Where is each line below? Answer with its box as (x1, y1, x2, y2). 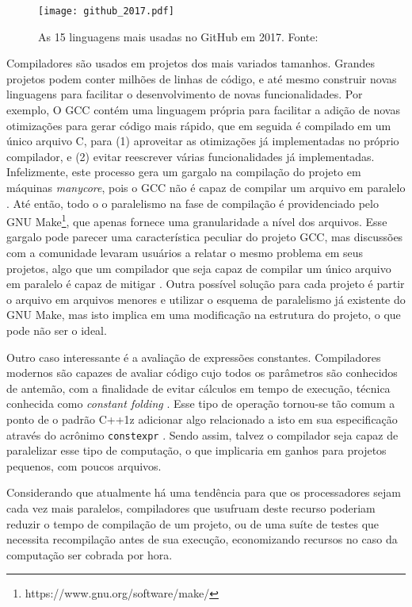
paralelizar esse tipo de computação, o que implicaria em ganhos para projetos (6, 442, 387, 459)
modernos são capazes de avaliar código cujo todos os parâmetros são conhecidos (6, 364, 398, 381)
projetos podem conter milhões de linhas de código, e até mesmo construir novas (6, 70, 397, 86)
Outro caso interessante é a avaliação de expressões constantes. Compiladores (6, 348, 381, 365)
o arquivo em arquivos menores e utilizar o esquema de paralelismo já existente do (6, 290, 406, 307)
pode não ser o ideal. (6, 322, 107, 338)
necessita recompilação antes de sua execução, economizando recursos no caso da (6, 531, 398, 547)
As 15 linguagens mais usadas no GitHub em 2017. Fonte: (38, 28, 319, 44)
